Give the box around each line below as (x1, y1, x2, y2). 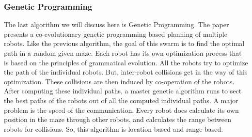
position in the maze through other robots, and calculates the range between (4, 114, 231, 124)
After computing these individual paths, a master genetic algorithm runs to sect (4, 86, 242, 96)
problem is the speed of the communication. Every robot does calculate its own (4, 105, 239, 115)
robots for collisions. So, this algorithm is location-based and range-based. (4, 123, 223, 134)
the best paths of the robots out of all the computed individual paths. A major (4, 95, 238, 105)
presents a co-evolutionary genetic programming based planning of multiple (4, 29, 227, 39)
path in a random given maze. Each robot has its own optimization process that (4, 48, 242, 58)
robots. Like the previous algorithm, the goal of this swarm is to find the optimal (4, 38, 245, 48)
